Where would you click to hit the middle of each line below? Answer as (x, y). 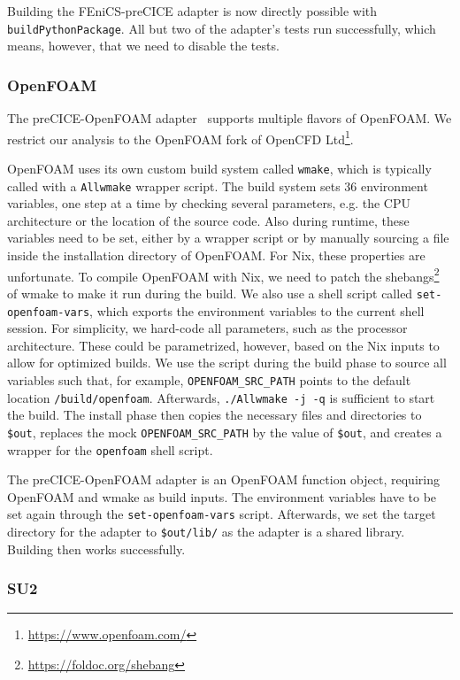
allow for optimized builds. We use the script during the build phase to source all (227, 363)
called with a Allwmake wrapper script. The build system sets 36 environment (218, 185)
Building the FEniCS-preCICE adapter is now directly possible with (192, 11)
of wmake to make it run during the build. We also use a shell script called (210, 293)
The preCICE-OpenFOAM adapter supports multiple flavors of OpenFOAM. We (230, 118)
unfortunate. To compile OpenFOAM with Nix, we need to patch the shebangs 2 (223, 274)
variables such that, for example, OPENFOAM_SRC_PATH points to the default (209, 379)
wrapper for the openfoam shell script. (110, 449)
